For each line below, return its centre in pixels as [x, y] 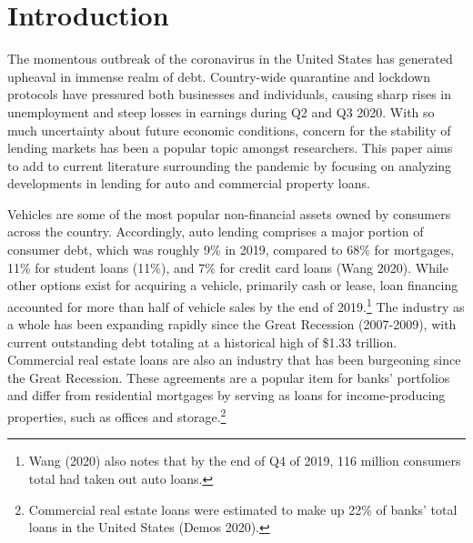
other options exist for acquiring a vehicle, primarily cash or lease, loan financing [233, 285]
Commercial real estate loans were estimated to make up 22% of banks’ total [243, 509]
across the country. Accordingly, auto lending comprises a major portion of [216, 231]
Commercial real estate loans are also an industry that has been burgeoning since [234, 360]
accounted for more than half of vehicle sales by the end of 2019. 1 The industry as [236, 305]
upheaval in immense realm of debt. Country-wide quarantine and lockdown [219, 76]
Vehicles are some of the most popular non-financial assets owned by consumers [229, 213]
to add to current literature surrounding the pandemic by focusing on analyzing [230, 165]
